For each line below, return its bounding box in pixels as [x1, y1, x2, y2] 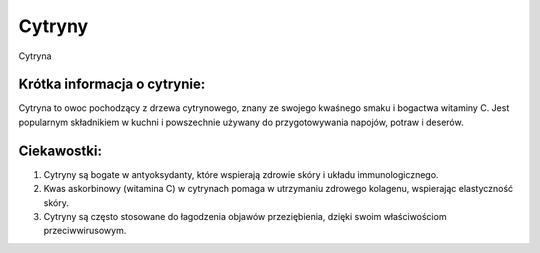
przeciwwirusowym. [43, 225, 127, 237]
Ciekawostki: [18, 142, 102, 159]
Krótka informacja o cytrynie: [18, 76, 206, 93]
